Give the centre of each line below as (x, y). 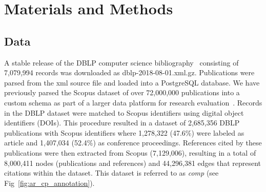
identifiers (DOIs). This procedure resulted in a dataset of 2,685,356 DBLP (122, 123)
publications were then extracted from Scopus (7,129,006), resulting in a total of (130, 152)
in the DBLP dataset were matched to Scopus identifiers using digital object (124, 112)
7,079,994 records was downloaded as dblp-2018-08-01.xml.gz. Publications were (129, 72)
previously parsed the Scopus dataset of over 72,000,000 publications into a (122, 92)
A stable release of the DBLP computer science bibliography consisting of (121, 62)
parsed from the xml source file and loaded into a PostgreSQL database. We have (132, 82)
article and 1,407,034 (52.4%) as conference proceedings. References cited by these (133, 143)
